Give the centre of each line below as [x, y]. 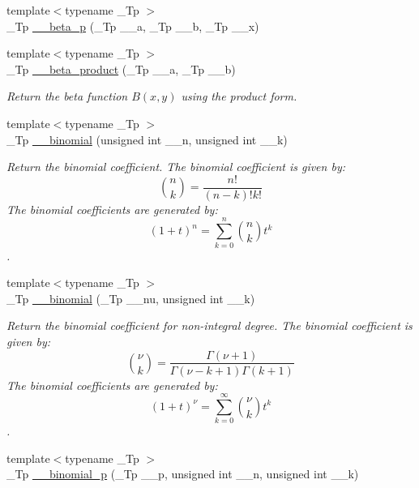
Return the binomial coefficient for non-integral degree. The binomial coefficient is [209, 325]
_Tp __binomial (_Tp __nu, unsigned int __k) [131, 298]
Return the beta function [67, 96]
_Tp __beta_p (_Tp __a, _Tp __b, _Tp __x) [133, 26]
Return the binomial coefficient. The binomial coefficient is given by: [176, 167]
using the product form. [239, 96]
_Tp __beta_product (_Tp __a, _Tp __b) [121, 68]
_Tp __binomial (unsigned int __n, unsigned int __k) [147, 139]
